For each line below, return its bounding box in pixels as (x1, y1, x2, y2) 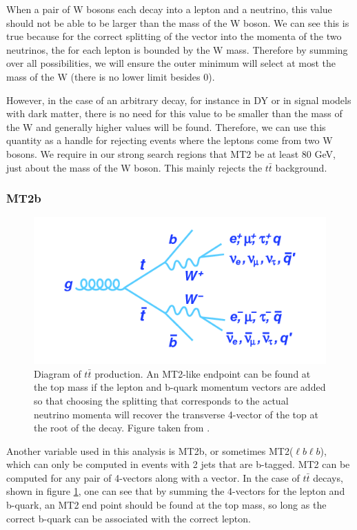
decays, (313, 470, 343, 485)
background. (275, 160, 327, 174)
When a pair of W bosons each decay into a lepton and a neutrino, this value (6, 2, 332, 16)
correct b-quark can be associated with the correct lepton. (6, 511, 251, 525)
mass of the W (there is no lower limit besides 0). (6, 69, 215, 83)
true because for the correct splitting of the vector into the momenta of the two (6, 29, 342, 43)
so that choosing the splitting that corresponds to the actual (34, 393, 289, 407)
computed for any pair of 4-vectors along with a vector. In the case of (6, 470, 300, 485)
